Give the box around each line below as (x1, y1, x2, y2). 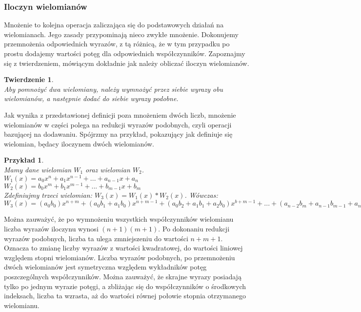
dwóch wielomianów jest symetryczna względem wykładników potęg (4, 262, 207, 272)
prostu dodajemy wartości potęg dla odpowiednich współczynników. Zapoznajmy (4, 48, 245, 58)
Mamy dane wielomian (4, 164, 72, 174)
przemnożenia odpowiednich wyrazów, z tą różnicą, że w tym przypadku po (4, 39, 230, 49)
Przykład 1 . (4, 155, 44, 165)
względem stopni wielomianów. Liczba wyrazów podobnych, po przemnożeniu (4, 252, 235, 262)
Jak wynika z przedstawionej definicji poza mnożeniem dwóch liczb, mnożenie (4, 109, 236, 120)
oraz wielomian (85, 164, 130, 174)
